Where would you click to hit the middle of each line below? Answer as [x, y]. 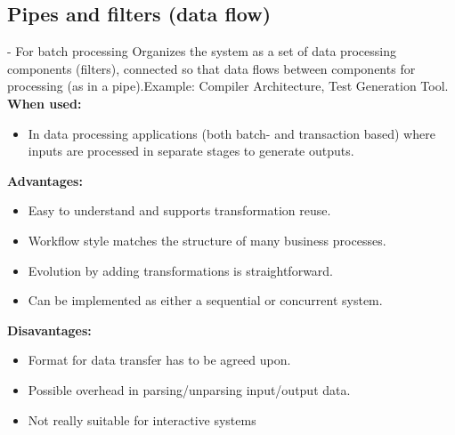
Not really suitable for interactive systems [142, 419]
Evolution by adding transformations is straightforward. [181, 270]
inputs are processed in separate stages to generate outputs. [191, 151]
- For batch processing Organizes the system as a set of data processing [202, 51]
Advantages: [45, 180]
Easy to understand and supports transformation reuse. [179, 210]
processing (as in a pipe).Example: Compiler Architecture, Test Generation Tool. [228, 86]
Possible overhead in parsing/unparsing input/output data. [189, 389]
